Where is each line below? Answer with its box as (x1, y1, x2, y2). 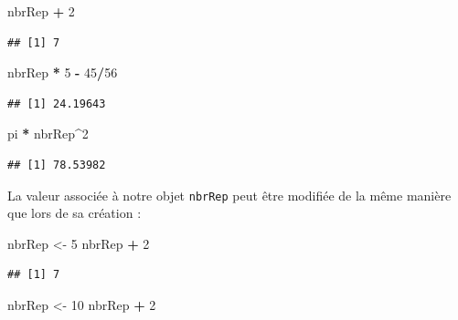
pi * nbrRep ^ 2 (7, 124, 89, 143)
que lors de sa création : (7, 203, 142, 222)
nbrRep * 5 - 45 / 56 (7, 63, 118, 82)
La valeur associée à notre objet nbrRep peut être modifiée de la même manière (7, 185, 452, 204)
